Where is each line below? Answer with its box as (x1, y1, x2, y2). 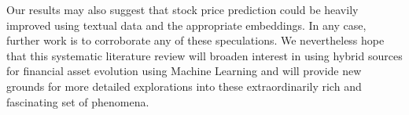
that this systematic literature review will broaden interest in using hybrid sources (6, 47, 403, 63)
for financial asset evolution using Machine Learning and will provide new (6, 63, 362, 79)
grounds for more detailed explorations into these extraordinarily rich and (6, 77, 362, 94)
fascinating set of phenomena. (6, 93, 149, 110)
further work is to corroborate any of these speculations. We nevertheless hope (6, 32, 385, 49)
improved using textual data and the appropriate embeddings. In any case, (6, 16, 367, 33)
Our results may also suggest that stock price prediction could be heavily (6, 2, 359, 17)
